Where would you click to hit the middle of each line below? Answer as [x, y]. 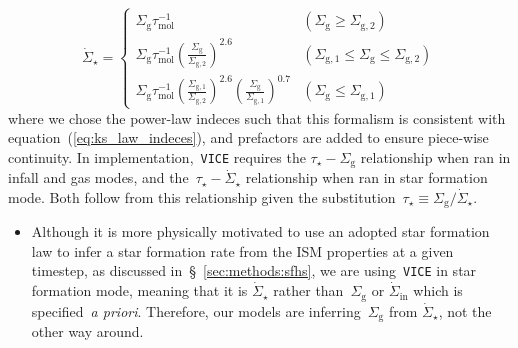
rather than [308, 290]
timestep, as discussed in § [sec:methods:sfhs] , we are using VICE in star [254, 270]
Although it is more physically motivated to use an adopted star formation [260, 231]
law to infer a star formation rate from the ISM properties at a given [242, 250]
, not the [465, 310]
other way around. [87, 331]
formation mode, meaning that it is [139, 290]
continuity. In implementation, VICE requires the [157, 156]
